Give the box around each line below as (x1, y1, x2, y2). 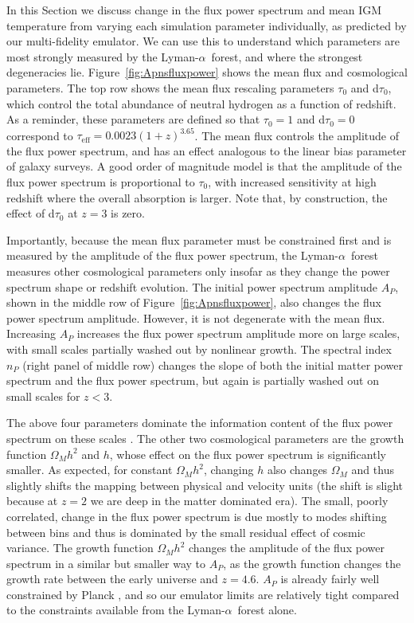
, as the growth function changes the (223, 554, 401, 571)
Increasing (6, 325, 56, 342)
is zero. (111, 205, 145, 221)
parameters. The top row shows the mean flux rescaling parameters (6, 79, 334, 96)
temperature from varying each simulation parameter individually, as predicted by (6, 17, 407, 33)
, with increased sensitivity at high (208, 174, 377, 190)
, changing (203, 461, 254, 478)
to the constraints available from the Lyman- (6, 601, 225, 618)
